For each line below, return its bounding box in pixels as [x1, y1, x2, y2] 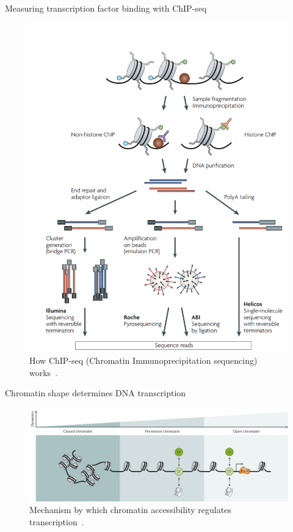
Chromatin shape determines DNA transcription [5, 386, 186, 399]
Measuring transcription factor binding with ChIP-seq [5, 2, 207, 14]
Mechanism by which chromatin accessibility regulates [29, 503, 231, 516]
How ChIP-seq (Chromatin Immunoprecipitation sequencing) [29, 354, 258, 367]
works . [29, 366, 58, 379]
